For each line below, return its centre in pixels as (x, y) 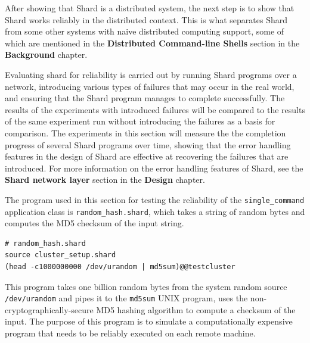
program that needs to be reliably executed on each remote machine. (130, 333)
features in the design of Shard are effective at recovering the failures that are (147, 156)
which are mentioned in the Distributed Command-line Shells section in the (152, 43)
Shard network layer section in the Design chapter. (105, 180)
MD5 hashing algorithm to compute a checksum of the (196, 309)
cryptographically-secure (49, 309)
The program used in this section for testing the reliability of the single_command (155, 199)
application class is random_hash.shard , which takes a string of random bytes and (155, 211)
